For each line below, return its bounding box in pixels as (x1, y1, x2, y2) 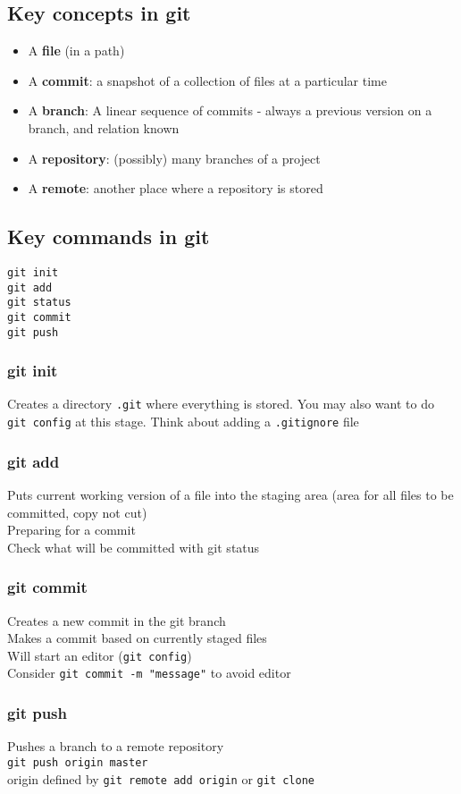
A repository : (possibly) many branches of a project (28, 148, 321, 167)
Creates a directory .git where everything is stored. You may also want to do (7, 394, 434, 413)
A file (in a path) (28, 41, 125, 60)
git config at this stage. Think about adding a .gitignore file (7, 412, 359, 431)
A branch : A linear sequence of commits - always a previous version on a (28, 101, 432, 120)
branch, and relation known (28, 118, 180, 137)
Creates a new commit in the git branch (7, 611, 226, 629)
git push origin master (7, 756, 148, 769)
